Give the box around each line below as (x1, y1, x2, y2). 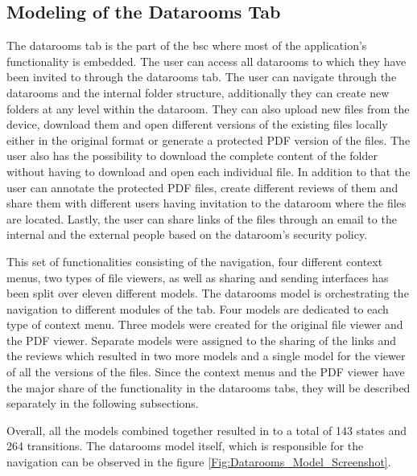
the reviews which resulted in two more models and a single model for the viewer (6, 347, 406, 364)
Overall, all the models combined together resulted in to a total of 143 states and (6, 421, 407, 438)
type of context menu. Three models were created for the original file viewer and (6, 316, 403, 333)
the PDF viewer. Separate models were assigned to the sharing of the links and (6, 331, 397, 348)
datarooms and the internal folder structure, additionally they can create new (6, 84, 390, 101)
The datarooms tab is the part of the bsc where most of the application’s (6, 37, 367, 54)
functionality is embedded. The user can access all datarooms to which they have (6, 52, 407, 69)
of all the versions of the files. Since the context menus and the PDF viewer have (6, 363, 405, 380)
